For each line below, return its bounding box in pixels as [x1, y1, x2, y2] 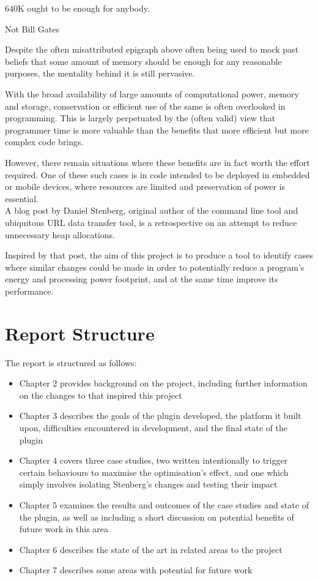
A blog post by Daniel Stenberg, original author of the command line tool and [5, 204, 298, 217]
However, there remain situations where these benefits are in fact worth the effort [5, 156, 310, 168]
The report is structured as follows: [5, 356, 137, 369]
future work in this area [19, 522, 109, 535]
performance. [5, 284, 54, 297]
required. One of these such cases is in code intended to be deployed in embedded [5, 168, 310, 181]
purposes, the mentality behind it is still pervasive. [5, 67, 195, 80]
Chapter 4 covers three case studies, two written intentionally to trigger [19, 454, 288, 467]
